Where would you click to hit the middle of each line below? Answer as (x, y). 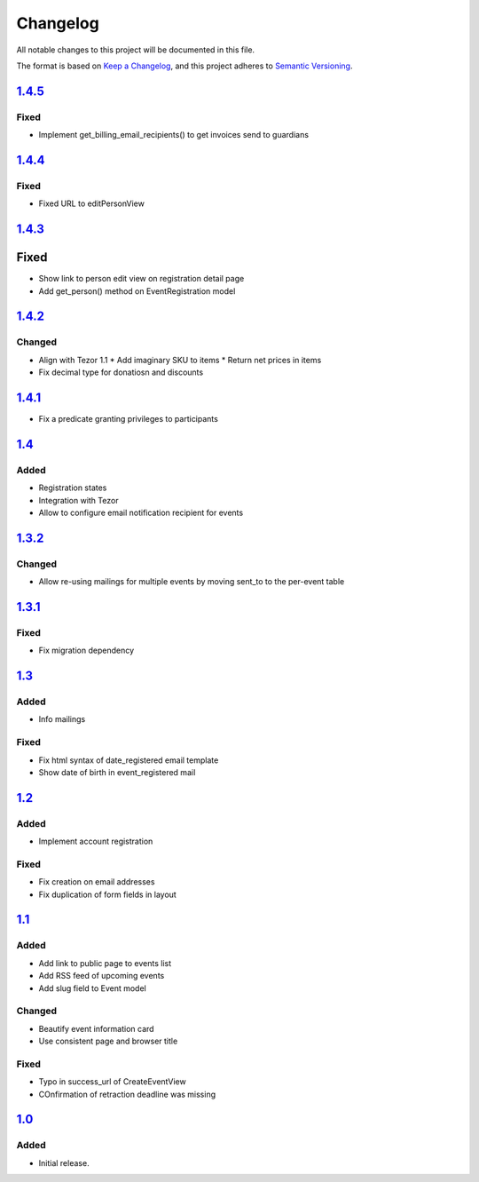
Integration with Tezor (79, 500)
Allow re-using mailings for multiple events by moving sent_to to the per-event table (192, 582)
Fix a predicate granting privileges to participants (129, 419)
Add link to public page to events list (105, 963)
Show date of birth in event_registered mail (117, 772)
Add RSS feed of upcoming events (102, 976)
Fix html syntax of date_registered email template (129, 760)
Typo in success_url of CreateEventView (112, 1082)
